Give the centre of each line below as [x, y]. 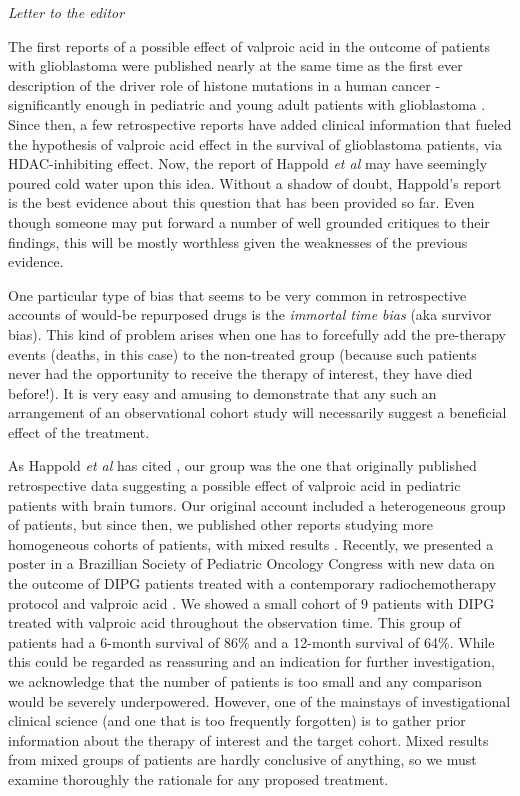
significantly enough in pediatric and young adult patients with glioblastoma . [247, 104]
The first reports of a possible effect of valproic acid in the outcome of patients [249, 45]
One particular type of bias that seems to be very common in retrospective [237, 294]
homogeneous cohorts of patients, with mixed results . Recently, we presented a [251, 543]
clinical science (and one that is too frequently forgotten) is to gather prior [237, 720]
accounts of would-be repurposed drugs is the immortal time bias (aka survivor [250, 314]
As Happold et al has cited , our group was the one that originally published [242, 465]
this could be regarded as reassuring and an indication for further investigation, [251, 661]
